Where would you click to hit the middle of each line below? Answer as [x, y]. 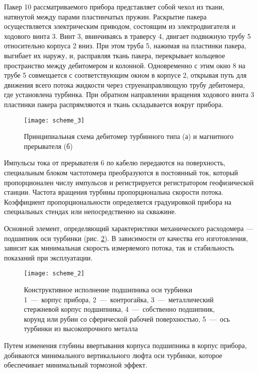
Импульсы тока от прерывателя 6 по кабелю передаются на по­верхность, [115, 163]
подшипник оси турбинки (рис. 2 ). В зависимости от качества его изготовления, [126, 238]
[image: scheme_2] [54, 274]
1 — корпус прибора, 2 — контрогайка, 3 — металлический [119, 299]
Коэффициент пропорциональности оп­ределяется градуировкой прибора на [118, 201]
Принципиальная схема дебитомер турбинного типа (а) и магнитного [129, 136]
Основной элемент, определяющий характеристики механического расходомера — [129, 228]
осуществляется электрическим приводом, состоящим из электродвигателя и [120, 26]
